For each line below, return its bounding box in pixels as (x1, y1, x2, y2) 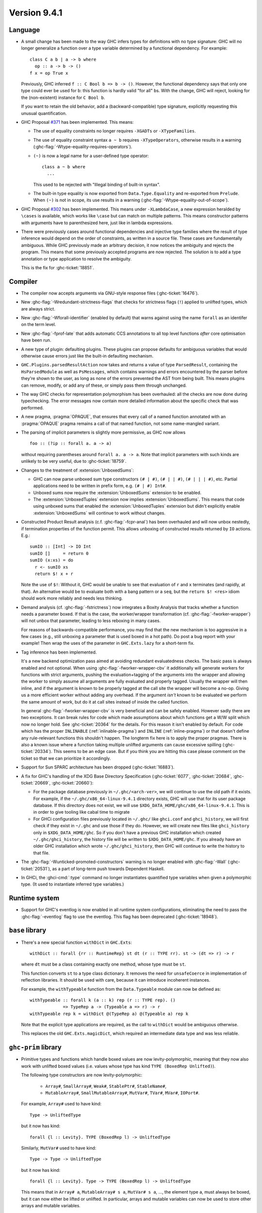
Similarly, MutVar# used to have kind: (21, 1145, 97, 1151)
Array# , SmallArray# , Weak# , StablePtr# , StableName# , (45, 1083, 167, 1089)
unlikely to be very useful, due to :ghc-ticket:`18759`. (21, 459, 127, 464)
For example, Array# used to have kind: (21, 1101, 102, 1107)
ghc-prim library (9, 1043, 62, 1051)
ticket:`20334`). (21, 749, 52, 754)
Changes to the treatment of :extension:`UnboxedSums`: (21, 467, 134, 473)
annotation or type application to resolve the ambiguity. (21, 256, 132, 262)
